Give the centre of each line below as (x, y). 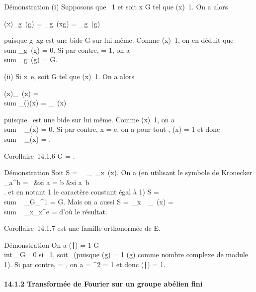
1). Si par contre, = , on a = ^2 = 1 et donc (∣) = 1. (85, 264)
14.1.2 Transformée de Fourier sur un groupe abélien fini (103, 284)
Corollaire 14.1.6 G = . (40, 155)
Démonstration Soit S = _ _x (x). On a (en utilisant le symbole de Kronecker (128, 172)
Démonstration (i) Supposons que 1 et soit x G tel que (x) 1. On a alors (116, 6)
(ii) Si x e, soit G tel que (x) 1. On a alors (69, 76)
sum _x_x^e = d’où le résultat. (56, 211)
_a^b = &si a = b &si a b (47, 182)
